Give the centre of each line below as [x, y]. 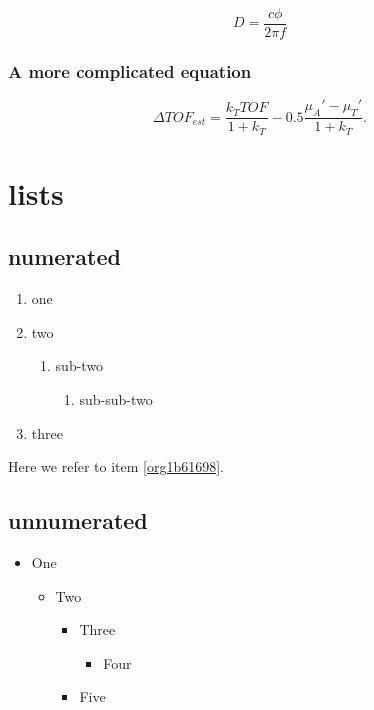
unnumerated [78, 520]
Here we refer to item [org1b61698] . [116, 466]
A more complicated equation [130, 70]
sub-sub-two [116, 398]
